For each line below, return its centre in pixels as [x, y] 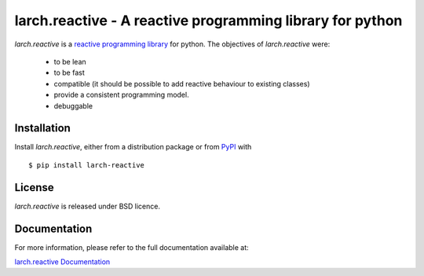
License [34, 188]
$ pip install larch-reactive [87, 165]
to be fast [69, 73]
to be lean [70, 61]
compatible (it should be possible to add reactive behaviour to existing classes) [182, 83]
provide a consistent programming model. [121, 95]
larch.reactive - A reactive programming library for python [208, 20]
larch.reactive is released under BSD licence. [88, 206]
